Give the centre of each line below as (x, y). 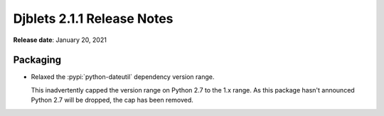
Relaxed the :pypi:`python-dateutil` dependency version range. (123, 77)
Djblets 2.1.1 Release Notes (93, 19)
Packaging (37, 60)
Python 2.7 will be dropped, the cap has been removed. (112, 100)
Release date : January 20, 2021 (60, 40)
